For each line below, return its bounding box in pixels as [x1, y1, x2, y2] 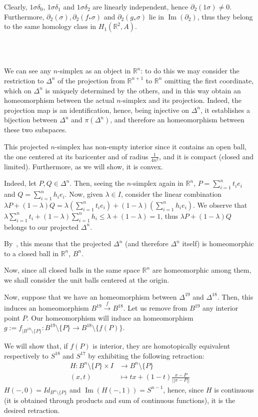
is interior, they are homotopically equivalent [92, 340, 230, 351]
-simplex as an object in [57, 65, 131, 76]
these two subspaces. [4, 124, 67, 135]
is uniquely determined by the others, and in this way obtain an [45, 85, 241, 95]
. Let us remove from [123, 303, 187, 313]
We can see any [4, 65, 51, 76]
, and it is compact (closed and [158, 151, 254, 161]
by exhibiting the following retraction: [88, 350, 204, 361]
